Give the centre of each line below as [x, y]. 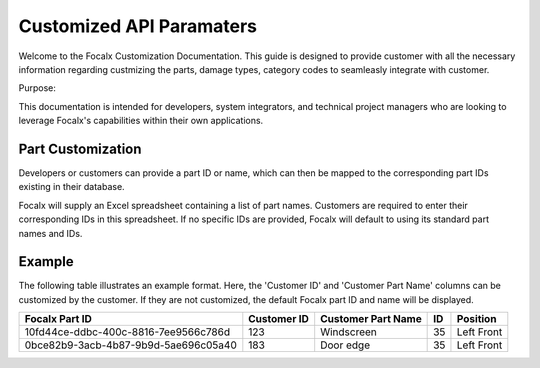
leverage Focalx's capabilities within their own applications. [141, 121]
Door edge [345, 345]
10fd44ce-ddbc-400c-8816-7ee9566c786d [127, 332]
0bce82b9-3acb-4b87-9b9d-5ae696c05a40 [130, 345]
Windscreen [348, 332]
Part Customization [80, 148]
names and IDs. [50, 233]
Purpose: [37, 88]
